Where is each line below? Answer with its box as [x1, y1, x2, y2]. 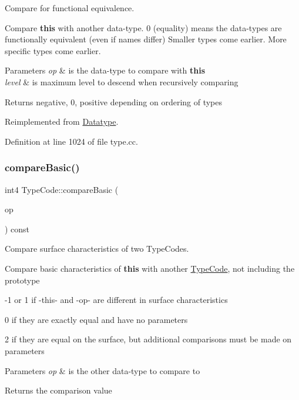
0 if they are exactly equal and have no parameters [5, 313, 188, 325]
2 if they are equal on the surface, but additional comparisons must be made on [5, 333, 292, 345]
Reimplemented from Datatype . [5, 115, 119, 128]
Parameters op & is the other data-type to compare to [5, 364, 200, 376]
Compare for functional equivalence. [5, 2, 135, 14]
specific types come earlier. [5, 44, 101, 56]
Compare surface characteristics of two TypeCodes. [5, 242, 189, 255]
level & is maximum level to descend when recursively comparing [5, 75, 238, 88]
